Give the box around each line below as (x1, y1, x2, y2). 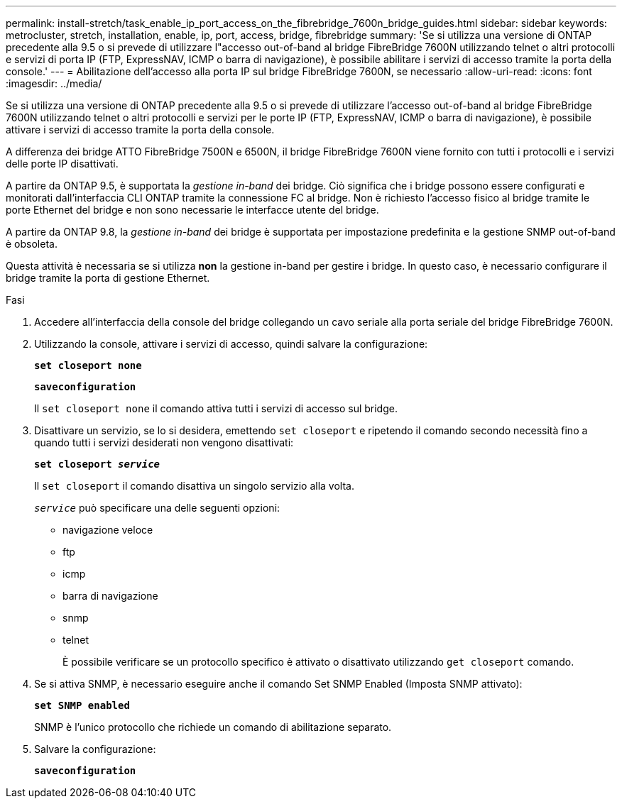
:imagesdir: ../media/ (6, 77, 102, 89)
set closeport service (34, 458, 160, 470)
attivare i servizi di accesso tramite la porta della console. (6, 123, 275, 136)
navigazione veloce (62, 524, 153, 536)
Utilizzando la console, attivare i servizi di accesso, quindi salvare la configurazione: (34, 338, 428, 350)
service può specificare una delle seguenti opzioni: (34, 502, 280, 514)
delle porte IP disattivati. (6, 158, 119, 170)
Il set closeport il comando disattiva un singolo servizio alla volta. (34, 480, 354, 492)
